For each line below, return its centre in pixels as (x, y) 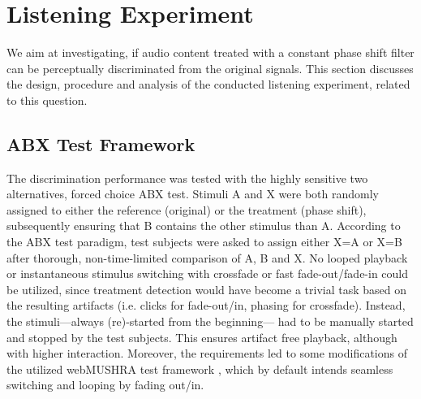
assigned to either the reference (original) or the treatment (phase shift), (187, 209)
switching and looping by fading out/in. (105, 385)
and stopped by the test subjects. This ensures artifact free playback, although (202, 337)
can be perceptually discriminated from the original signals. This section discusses (210, 68)
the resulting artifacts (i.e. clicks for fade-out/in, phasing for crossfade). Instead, (206, 305)
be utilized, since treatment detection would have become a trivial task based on (206, 289)
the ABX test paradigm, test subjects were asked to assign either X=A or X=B (204, 242)
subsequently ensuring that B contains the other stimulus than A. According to (204, 226)
